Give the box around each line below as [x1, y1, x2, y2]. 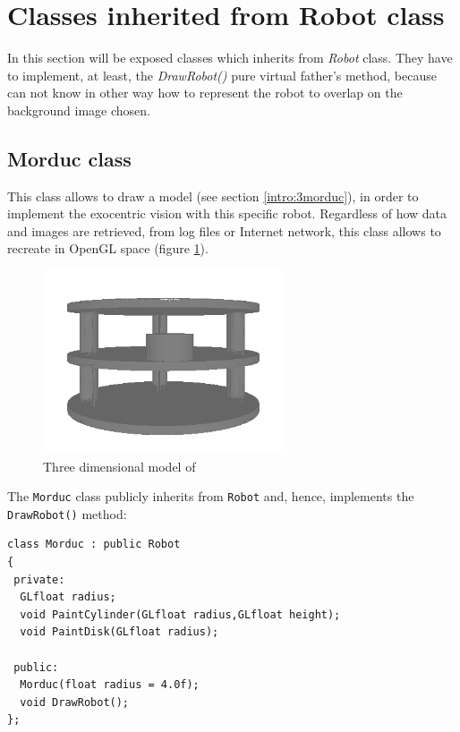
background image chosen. [7, 100, 150, 119]
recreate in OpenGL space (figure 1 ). [7, 239, 209, 258]
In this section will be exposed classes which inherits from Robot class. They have [7, 48, 453, 67]
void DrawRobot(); [20, 695, 130, 709]
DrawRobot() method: [7, 504, 127, 523]
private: [13, 573, 65, 586]
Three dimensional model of [43, 456, 196, 475]
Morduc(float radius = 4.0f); [20, 678, 200, 692]
